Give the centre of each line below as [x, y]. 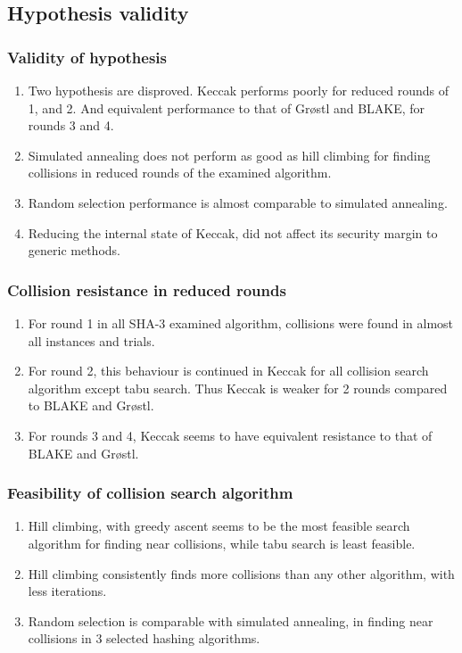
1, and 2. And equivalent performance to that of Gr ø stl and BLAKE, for [227, 107]
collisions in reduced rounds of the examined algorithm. [180, 173]
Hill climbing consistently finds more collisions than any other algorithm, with [241, 573]
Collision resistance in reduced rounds [147, 289]
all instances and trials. [91, 340]
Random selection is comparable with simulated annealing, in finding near [231, 620]
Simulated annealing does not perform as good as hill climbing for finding [229, 155]
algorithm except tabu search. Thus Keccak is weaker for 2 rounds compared [238, 388]
